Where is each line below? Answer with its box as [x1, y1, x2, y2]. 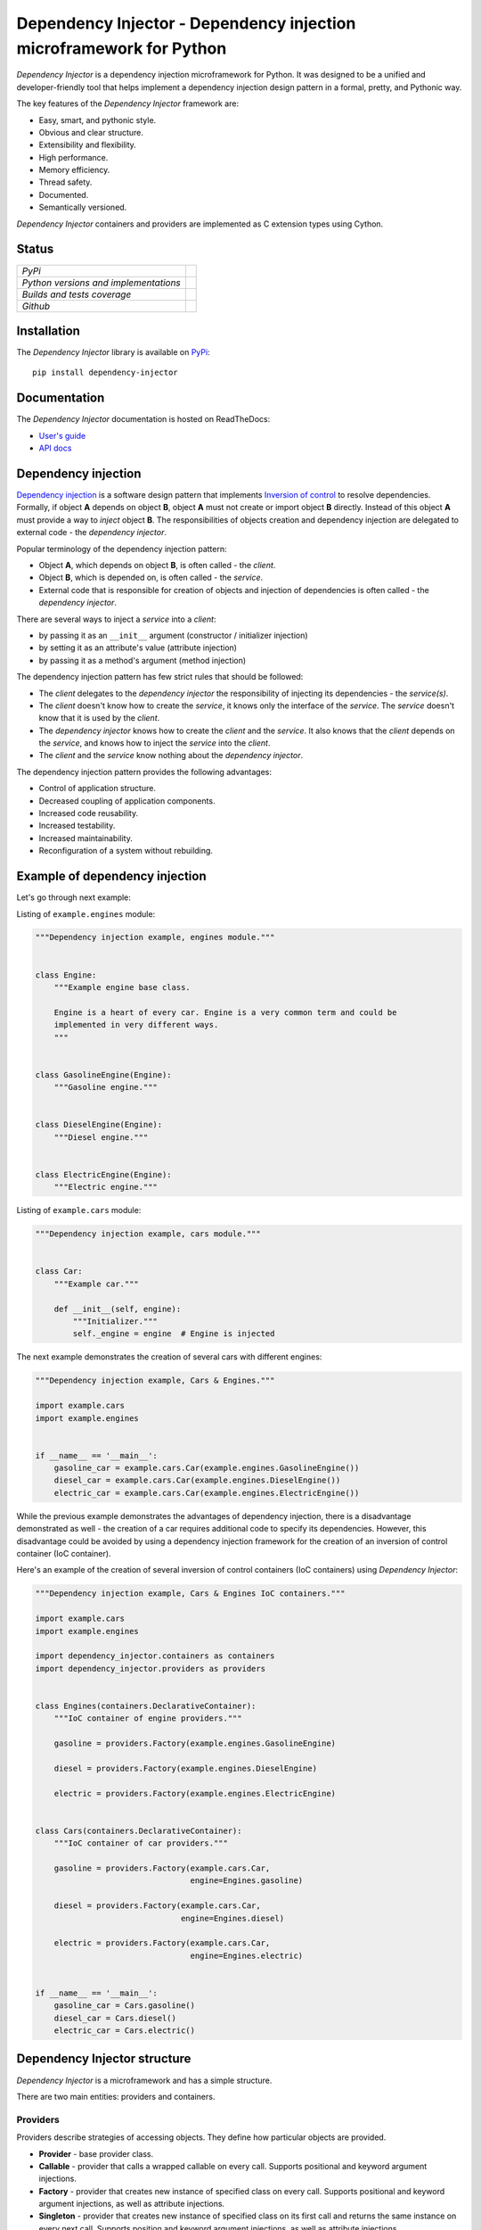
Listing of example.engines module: [16, 908, 156, 919]
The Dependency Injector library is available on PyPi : [16, 347, 210, 358]
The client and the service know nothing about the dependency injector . [38, 750, 304, 761]
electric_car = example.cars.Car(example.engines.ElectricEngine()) [53, 1488, 360, 1498]
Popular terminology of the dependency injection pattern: [16, 543, 227, 554]
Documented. [38, 189, 89, 200]
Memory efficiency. [38, 165, 110, 176]
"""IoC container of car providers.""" [53, 1838, 229, 1848]
